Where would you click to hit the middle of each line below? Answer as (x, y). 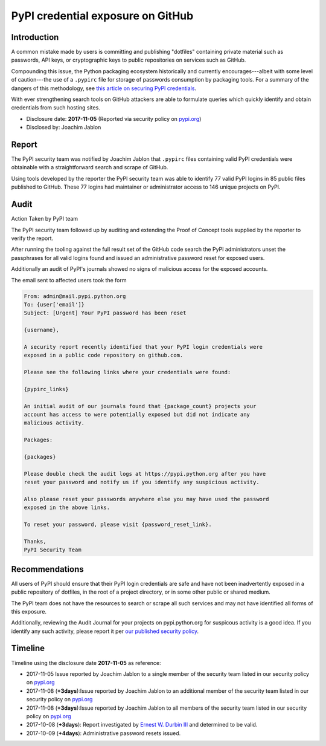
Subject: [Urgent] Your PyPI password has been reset (105, 313)
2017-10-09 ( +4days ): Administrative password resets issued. (104, 733)
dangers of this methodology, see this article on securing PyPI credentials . (104, 88)
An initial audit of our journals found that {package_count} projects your (140, 406)
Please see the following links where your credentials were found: (127, 372)
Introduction (35, 37)
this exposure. (29, 611)
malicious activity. (54, 423)
